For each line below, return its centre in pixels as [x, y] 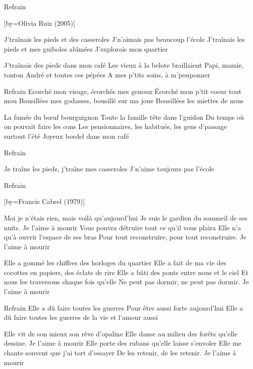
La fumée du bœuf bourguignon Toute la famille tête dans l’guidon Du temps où [124, 117]
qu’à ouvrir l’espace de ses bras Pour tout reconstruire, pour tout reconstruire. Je [125, 237]
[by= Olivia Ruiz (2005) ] [40, 23]
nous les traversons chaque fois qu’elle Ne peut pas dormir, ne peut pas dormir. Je [126, 282]
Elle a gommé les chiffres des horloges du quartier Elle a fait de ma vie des [115, 263]
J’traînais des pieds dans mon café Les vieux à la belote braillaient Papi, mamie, [124, 65]
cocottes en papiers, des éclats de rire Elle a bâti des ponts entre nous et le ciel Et [126, 272]
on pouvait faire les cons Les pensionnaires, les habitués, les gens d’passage [116, 126]
